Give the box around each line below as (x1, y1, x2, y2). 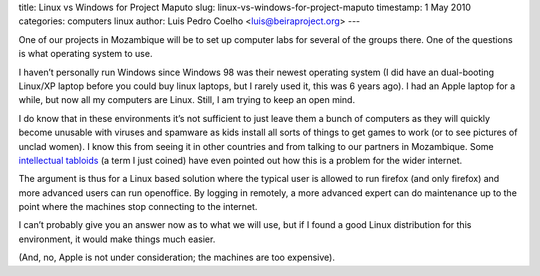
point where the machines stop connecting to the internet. (18, 201, 258, 213)
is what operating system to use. (18, 48, 153, 60)
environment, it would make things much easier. (18, 233, 216, 245)
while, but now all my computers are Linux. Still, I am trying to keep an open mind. (18, 94, 355, 106)
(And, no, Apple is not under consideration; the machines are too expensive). (18, 251, 335, 264)
